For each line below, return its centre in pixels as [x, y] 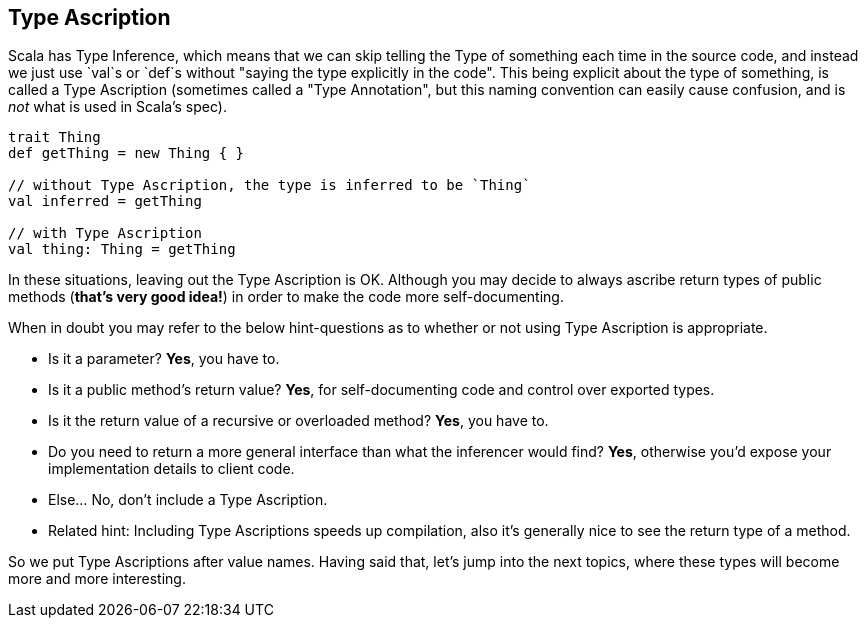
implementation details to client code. [171, 469]
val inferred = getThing [105, 201]
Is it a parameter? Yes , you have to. [164, 359]
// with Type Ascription [105, 233]
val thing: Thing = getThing [122, 249]
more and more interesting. [97, 579]
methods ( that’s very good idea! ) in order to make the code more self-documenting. [286, 297]
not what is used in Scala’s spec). [117, 107]
